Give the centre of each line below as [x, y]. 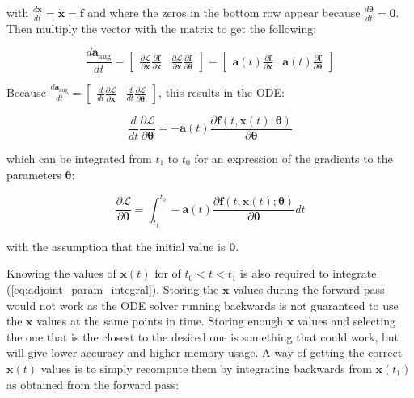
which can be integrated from [79, 158]
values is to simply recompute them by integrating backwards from [206, 369]
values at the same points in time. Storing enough [160, 321]
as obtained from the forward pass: [93, 384]
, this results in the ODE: [222, 92]
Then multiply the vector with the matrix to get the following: [162, 28]
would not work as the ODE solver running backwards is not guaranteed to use [203, 305]
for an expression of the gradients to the [294, 158]
